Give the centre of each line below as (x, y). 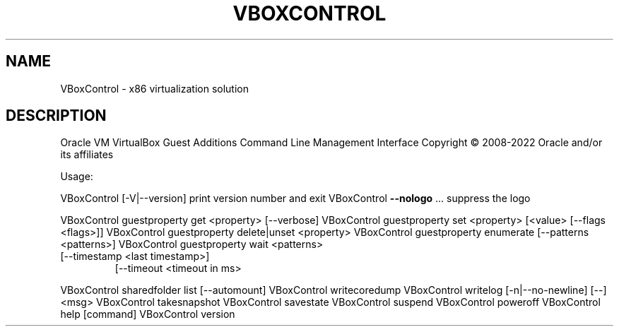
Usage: (77, 177)
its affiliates (87, 155)
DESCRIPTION (56, 116)
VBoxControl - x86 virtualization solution (154, 88)
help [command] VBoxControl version (148, 314)
